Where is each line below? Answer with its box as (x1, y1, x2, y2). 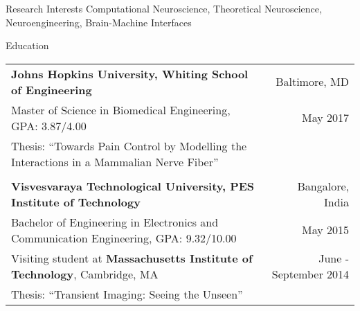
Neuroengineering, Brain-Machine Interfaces (6, 15, 192, 29)
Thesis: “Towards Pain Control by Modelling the (11, 137, 247, 154)
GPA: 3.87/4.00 (11, 117, 87, 134)
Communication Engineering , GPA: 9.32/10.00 (11, 229, 237, 246)
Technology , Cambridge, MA (11, 265, 159, 282)
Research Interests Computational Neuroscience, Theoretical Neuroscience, (6, 1, 322, 15)
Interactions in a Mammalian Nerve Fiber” (11, 153, 219, 170)
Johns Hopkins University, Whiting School (11, 65, 249, 82)
